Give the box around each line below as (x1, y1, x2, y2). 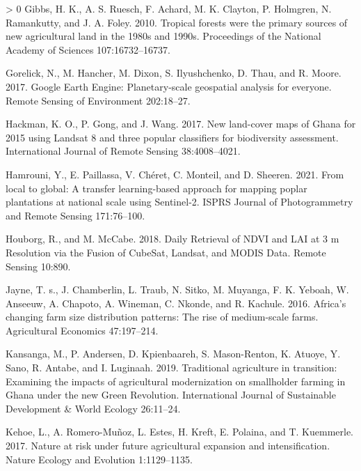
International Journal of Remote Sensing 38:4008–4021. (6, 144, 241, 158)
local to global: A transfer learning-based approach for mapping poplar (6, 180, 307, 195)
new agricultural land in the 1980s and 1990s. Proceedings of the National (6, 29, 321, 43)
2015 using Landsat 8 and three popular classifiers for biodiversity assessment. (6, 130, 339, 144)
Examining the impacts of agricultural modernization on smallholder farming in (6, 373, 346, 388)
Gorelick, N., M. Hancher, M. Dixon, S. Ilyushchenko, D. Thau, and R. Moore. (6, 65, 342, 80)
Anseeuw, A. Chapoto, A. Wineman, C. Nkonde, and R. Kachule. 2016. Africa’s (6, 295, 346, 310)
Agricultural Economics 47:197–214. (6, 323, 159, 337)
